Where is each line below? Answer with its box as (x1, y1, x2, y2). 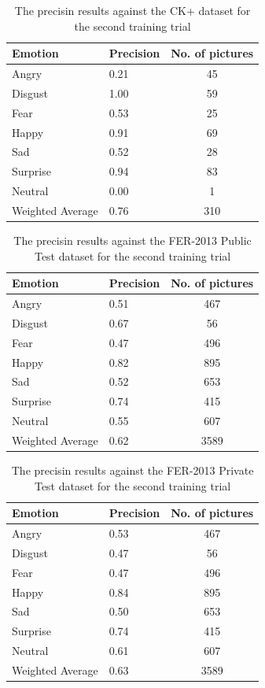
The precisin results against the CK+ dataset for (14, 2, 251, 18)
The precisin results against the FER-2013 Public (13, 232, 252, 249)
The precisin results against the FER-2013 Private (11, 462, 254, 479)
